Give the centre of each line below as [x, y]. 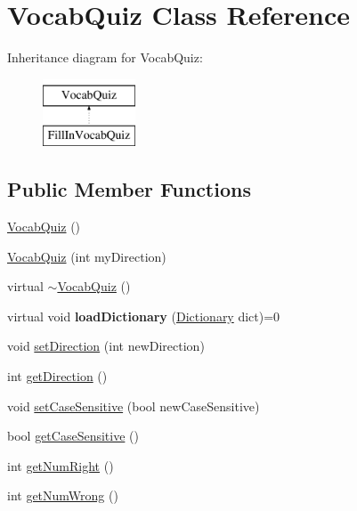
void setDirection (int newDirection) [106, 346]
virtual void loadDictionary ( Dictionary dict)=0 [144, 316]
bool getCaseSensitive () [73, 436]
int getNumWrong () [63, 495]
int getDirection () [57, 376]
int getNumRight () [61, 465]
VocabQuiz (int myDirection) [87, 256]
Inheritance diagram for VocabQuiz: [105, 57]
